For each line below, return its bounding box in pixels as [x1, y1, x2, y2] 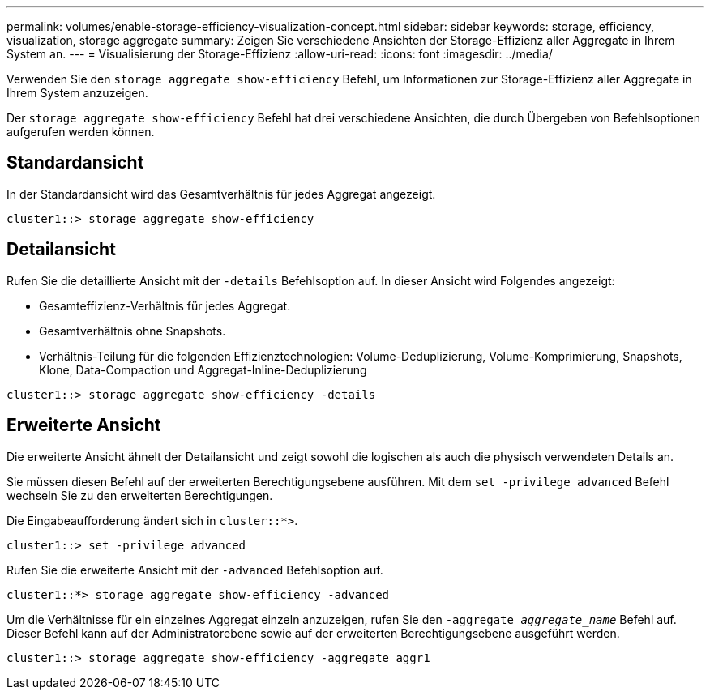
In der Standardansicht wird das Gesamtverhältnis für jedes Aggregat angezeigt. [6, 186, 436, 201]
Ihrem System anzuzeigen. [6, 86, 148, 100]
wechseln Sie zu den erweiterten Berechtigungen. [6, 488, 273, 502]
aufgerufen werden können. [6, 125, 155, 139]
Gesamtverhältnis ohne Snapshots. [39, 323, 226, 338]
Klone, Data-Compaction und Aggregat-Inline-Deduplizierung [39, 362, 367, 377]
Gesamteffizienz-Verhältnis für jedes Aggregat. [39, 298, 291, 313]
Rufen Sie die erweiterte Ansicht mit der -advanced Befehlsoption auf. [6, 562, 383, 577]
